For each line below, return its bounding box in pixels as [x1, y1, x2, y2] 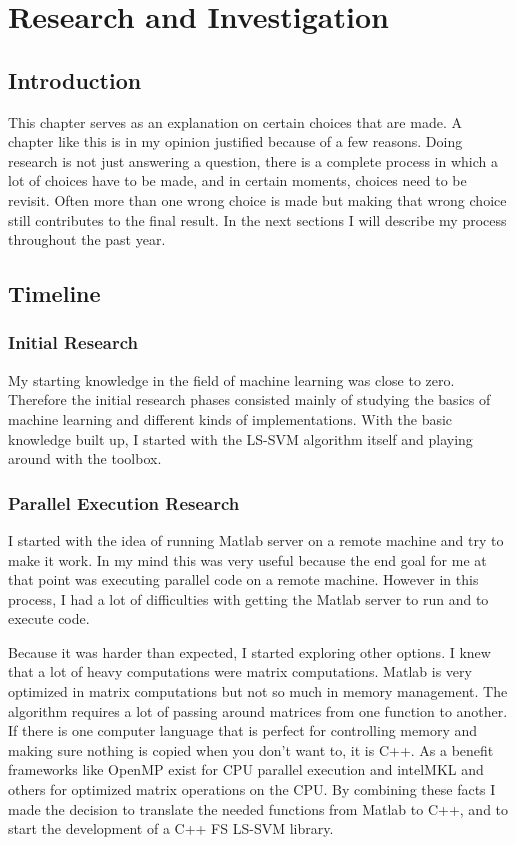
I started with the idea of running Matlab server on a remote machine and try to [8, 529, 504, 550]
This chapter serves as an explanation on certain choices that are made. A [8, 111, 462, 132]
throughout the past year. [8, 229, 166, 250]
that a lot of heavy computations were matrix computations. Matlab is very [8, 661, 472, 682]
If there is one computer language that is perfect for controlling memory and [8, 720, 477, 741]
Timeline [8, 278, 101, 309]
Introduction [8, 64, 142, 95]
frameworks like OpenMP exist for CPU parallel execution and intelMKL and [8, 759, 484, 780]
